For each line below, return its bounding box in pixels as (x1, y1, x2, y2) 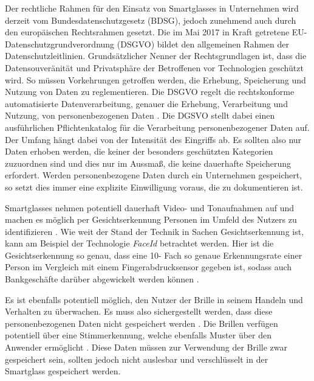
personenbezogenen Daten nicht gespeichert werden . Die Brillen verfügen (5, 316, 278, 329)
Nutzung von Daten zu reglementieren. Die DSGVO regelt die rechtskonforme (5, 85, 295, 98)
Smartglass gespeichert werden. (5, 365, 121, 377)
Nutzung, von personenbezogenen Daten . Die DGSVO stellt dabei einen (5, 109, 275, 122)
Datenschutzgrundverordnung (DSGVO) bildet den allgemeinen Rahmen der (5, 37, 290, 50)
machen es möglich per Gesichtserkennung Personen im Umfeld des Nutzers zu (5, 213, 297, 226)
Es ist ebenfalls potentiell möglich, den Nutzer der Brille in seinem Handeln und (5, 293, 303, 306)
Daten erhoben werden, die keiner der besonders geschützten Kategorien (5, 145, 273, 158)
